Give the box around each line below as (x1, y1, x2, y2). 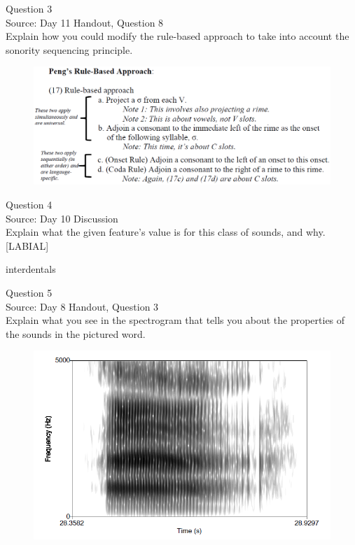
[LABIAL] (6, 238, 49, 253)
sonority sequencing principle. (6, 42, 133, 57)
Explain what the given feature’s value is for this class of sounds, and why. (6, 225, 326, 239)
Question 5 (6, 285, 53, 299)
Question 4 (6, 197, 53, 211)
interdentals (6, 262, 56, 276)
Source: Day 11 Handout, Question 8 (6, 15, 164, 29)
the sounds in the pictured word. (6, 326, 146, 341)
